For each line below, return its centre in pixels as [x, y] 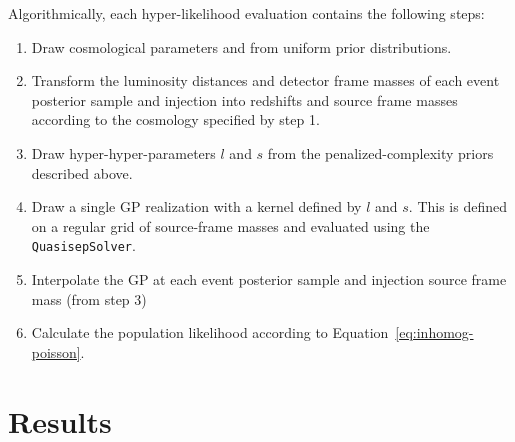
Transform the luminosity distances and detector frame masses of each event [265, 80]
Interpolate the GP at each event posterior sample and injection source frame [269, 279]
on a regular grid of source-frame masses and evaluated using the [230, 225]
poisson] [56, 351]
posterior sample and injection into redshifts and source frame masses [244, 99]
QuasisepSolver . [83, 245]
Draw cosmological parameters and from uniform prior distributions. [241, 46]
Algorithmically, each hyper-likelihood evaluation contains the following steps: [246, 13]
